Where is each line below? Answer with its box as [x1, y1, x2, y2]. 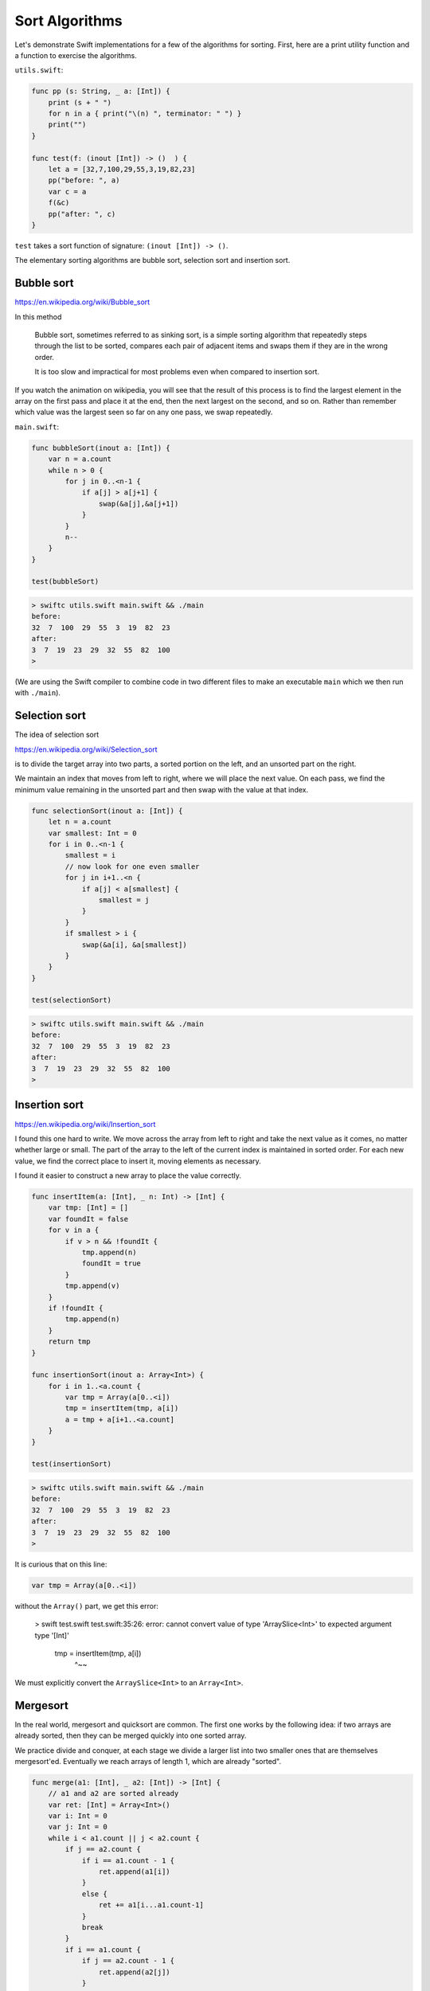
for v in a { [48, 1226, 100, 1234]
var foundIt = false [48, 1215, 129, 1223]
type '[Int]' [34, 1630, 69, 1640]
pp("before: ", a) [48, 176, 120, 185]
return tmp [48, 1337, 91, 1346]
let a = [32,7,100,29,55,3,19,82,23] [48, 165, 196, 174]
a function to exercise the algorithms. [14, 50, 137, 60]
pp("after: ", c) [48, 209, 116, 218]
